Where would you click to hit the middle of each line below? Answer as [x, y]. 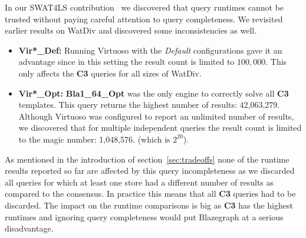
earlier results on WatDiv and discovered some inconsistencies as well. [131, 30]
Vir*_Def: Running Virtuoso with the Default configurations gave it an [150, 50]
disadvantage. [29, 228]
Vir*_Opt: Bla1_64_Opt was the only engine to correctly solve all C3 [154, 93]
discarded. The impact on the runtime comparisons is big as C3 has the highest [149, 205]
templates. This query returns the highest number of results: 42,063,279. [149, 105]
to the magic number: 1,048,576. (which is [94, 139]
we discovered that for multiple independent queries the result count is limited [160, 128]
